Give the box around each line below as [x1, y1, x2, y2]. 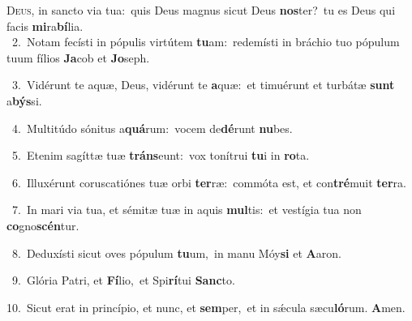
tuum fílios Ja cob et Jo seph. [6, 49, 150, 66]
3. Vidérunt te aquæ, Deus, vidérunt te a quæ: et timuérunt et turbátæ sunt [11, 76, 395, 93]
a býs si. [6, 92, 42, 109]
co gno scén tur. [6, 216, 79, 233]
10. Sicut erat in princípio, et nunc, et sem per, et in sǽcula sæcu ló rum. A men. [6, 298, 406, 315]
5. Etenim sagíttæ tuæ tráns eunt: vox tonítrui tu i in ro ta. [11, 147, 310, 164]
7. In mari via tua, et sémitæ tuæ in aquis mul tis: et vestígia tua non [11, 201, 362, 218]
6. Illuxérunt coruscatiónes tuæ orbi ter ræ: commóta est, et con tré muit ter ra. [11, 173, 406, 190]
